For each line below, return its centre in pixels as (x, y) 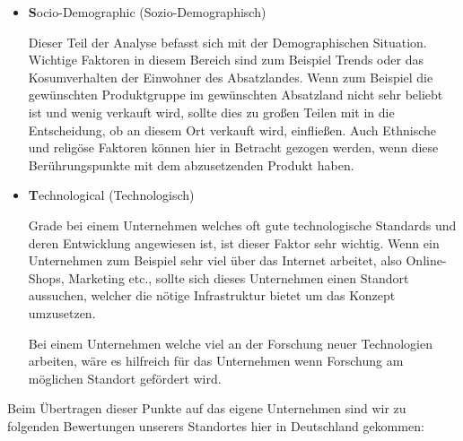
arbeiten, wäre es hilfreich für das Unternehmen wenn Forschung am (216, 361)
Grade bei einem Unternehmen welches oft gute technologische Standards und (242, 225)
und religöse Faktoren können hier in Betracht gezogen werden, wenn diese (233, 147)
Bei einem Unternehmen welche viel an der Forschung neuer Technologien (230, 343)
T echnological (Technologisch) (111, 195)
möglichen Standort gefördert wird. (125, 378)
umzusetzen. (62, 312)
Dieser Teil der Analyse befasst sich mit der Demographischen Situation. (227, 42)
